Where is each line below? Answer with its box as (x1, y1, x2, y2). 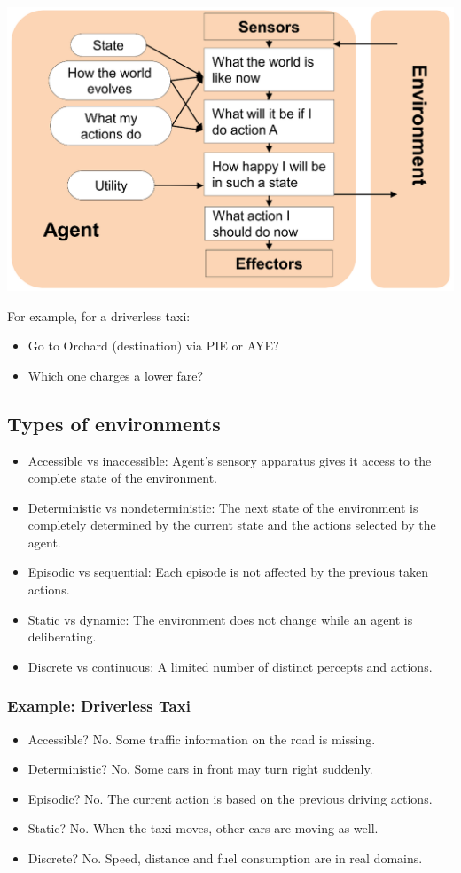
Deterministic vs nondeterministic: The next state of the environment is (27, 498, 418, 516)
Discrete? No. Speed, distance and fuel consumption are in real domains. (27, 849, 423, 868)
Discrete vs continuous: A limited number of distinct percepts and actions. (27, 657, 433, 675)
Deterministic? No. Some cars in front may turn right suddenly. (27, 759, 373, 778)
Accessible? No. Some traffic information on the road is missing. (27, 729, 376, 748)
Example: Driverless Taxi (7, 695, 191, 717)
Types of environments (7, 409, 221, 436)
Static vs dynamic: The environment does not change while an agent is (27, 610, 413, 628)
